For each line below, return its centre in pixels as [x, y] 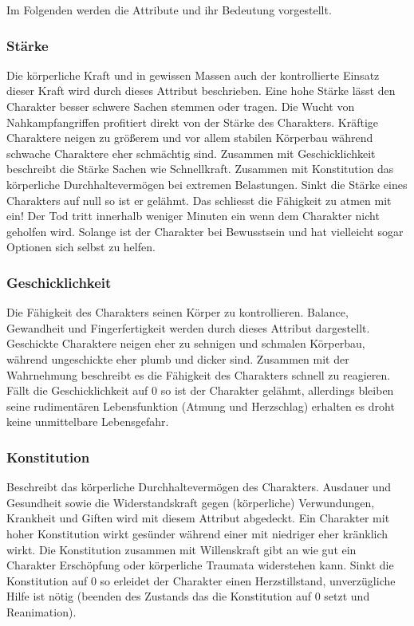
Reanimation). [41, 611]
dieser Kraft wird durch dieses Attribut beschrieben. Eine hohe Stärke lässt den [201, 91]
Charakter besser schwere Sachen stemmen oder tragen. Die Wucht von [181, 106]
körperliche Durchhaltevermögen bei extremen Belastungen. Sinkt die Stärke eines [207, 184]
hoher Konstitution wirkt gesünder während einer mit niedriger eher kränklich [197, 533]
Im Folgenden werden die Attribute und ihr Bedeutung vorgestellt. [169, 10]
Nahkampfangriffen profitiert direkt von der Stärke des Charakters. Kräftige [193, 122]
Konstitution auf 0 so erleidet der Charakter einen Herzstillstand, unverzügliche [201, 580]
